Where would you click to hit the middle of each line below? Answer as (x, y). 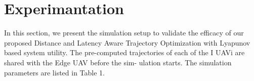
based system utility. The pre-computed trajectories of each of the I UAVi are (124, 52)
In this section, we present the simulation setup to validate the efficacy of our (124, 33)
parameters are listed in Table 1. (54, 72)
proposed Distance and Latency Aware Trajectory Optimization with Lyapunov (127, 42)
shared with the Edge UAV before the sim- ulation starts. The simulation (118, 62)
